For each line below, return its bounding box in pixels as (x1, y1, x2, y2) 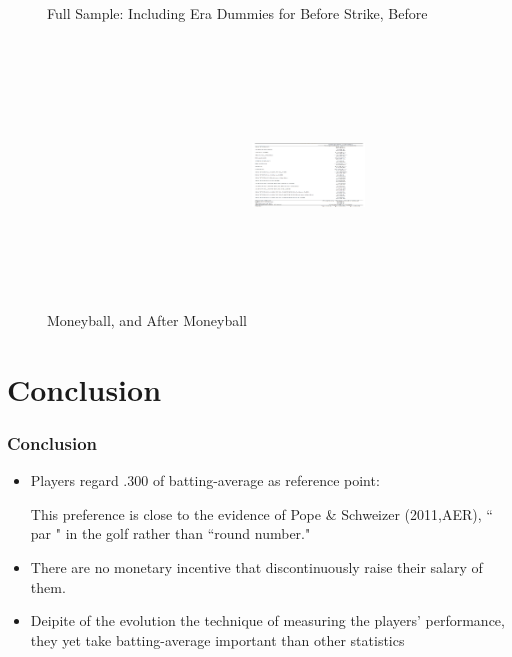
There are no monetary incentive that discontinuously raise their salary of (30, 556, 483, 577)
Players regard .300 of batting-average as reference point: (30, 470, 380, 491)
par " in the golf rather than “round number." (30, 523, 311, 544)
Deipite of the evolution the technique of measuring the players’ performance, (30, 610, 505, 631)
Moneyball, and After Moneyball (47, 309, 247, 330)
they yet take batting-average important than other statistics (30, 629, 405, 650)
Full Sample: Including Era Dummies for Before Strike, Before (47, 3, 428, 23)
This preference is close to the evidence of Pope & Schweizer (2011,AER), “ (30, 503, 493, 524)
